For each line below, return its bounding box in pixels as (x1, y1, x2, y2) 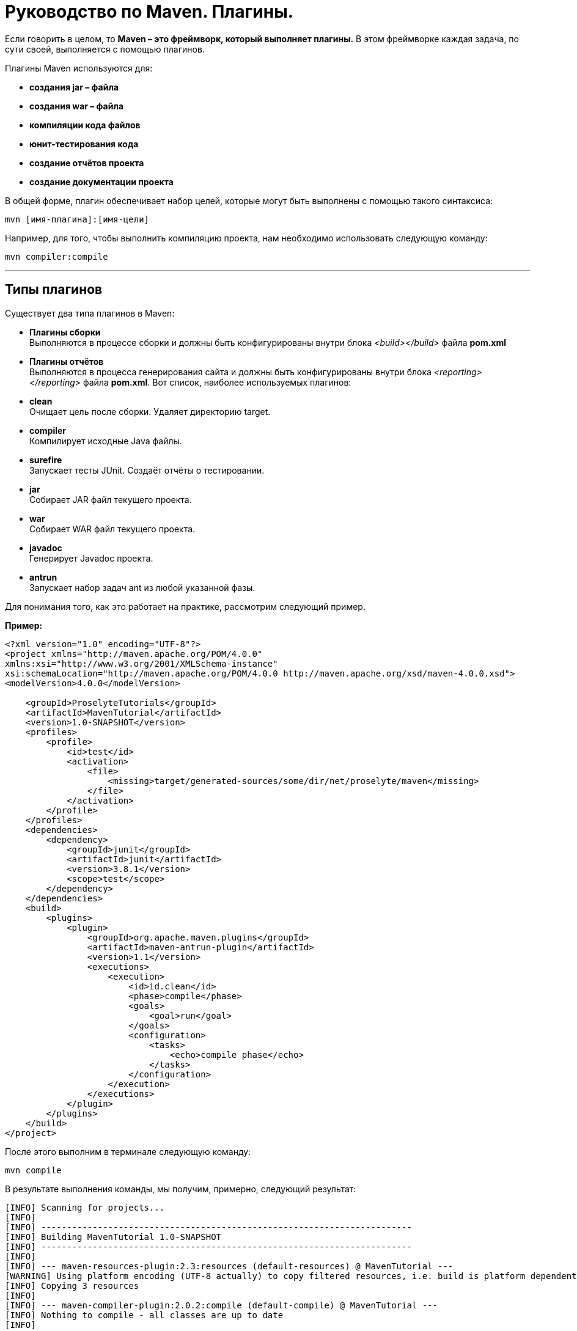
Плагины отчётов (29, 356, 104, 367)
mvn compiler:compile (5, 251, 108, 262)
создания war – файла (29, 100, 124, 111)
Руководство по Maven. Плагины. (5, 1, 294, 22)
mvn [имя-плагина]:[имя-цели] (5, 214, 150, 224)
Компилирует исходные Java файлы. (29, 435, 182, 446)
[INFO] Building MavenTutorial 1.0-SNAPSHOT (5, 1231, 222, 1242)
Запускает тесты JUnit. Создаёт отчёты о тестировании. (29, 464, 265, 475)
